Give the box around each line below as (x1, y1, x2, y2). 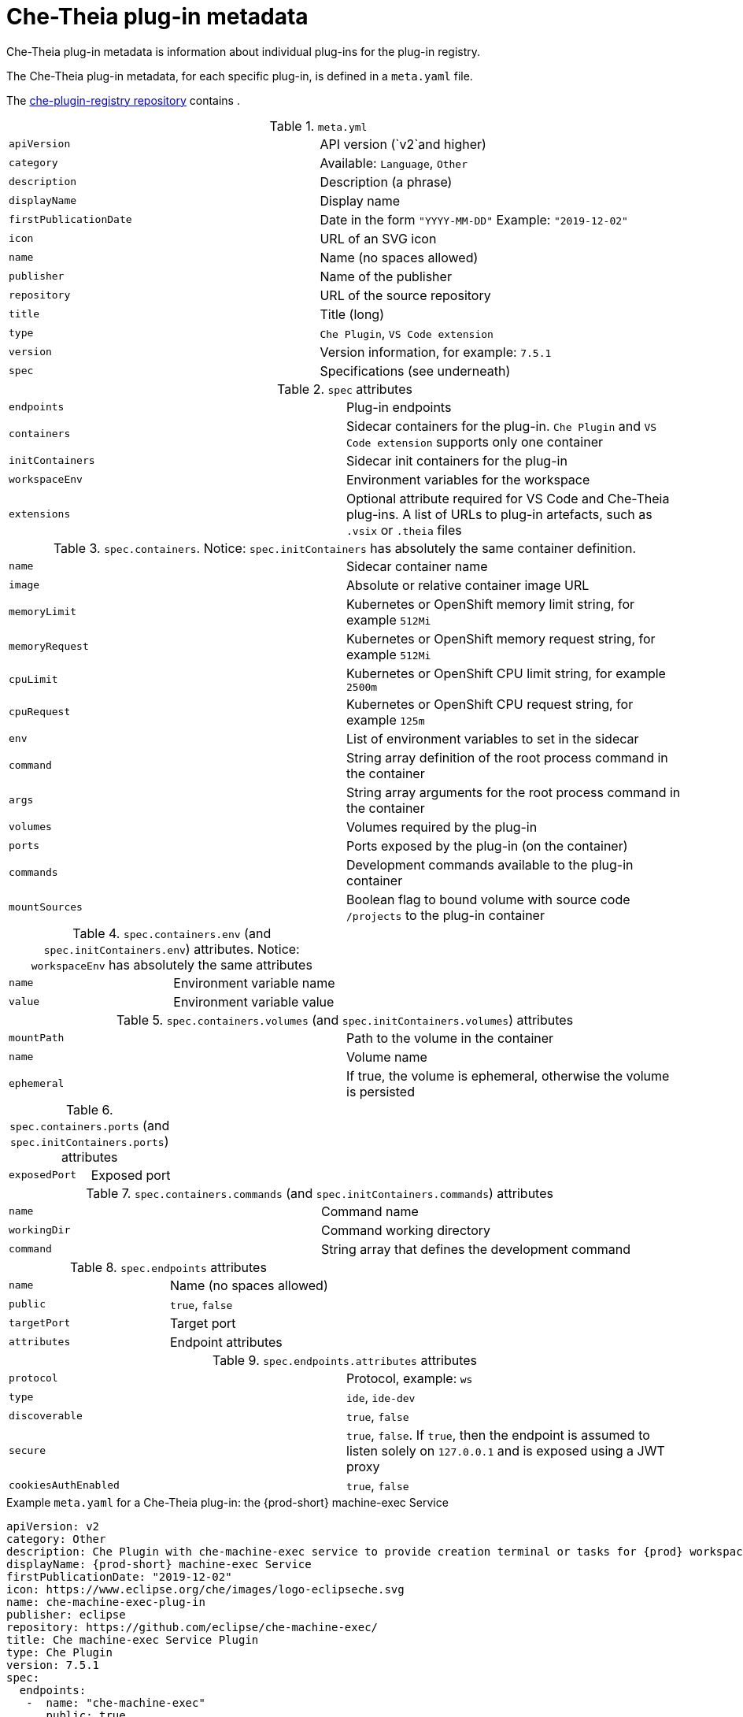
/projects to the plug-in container (346, 907, 545, 923)
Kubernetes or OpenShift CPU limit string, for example (346, 665, 666, 681)
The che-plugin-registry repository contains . (6, 93, 240, 107)
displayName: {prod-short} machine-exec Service (6, 1557, 312, 1571)
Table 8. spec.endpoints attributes (69, 1259, 267, 1275)
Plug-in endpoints (346, 399, 452, 415)
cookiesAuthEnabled (9, 1479, 120, 1492)
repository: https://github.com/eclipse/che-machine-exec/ (6, 1620, 379, 1634)
